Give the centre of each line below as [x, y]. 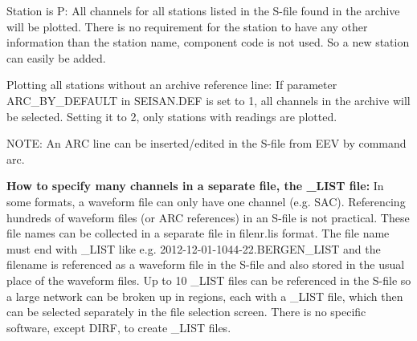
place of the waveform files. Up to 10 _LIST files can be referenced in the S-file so [209, 280]
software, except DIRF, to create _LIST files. [119, 327]
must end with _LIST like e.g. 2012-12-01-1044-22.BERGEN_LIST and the [194, 248]
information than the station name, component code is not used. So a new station [208, 42]
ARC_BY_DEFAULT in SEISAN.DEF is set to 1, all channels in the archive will [208, 100]
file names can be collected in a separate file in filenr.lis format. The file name [198, 233]
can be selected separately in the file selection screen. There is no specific [186, 312]
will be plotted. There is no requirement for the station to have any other [187, 26]
